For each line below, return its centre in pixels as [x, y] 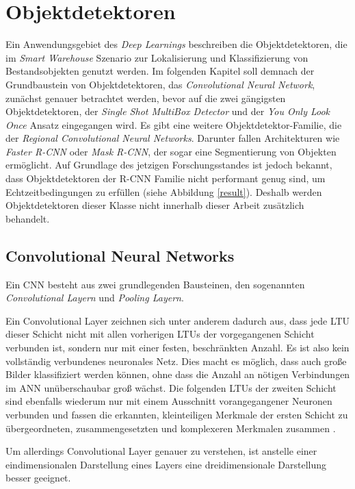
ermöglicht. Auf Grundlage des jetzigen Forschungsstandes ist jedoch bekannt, [169, 165]
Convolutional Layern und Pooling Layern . [95, 298]
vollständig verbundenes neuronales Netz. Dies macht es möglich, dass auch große [176, 361]
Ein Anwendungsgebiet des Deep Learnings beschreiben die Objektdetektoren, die [176, 44]
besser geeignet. [38, 478]
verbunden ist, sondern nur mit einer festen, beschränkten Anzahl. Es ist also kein [177, 348]
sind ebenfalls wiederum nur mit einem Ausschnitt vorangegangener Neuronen [169, 401]
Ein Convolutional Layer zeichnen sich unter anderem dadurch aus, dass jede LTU [178, 320]
